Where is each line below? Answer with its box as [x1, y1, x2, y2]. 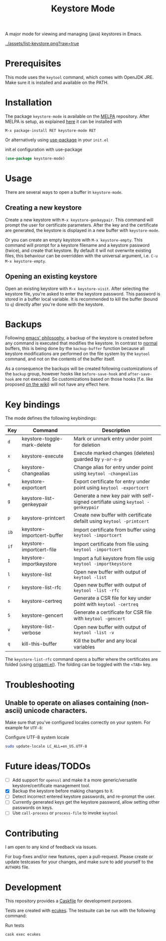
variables [73, 644, 95, 650]
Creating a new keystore [5, 204, 82, 212]
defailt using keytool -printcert [73, 518, 149, 525]
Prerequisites [5, 58, 62, 69]
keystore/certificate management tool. [12, 783, 90, 789]
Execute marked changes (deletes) [73, 450, 155, 457]
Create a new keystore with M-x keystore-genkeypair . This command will [5, 217, 154, 223]
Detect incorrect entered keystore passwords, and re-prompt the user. [12, 794, 156, 800]
